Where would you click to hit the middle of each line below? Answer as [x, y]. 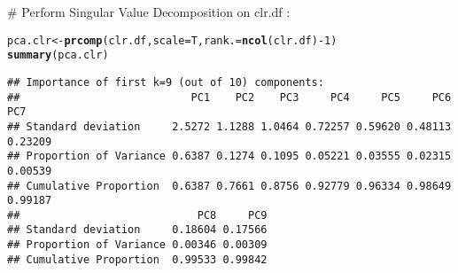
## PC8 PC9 [137, 215]
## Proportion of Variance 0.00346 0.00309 [137, 245]
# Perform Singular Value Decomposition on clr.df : [149, 12]
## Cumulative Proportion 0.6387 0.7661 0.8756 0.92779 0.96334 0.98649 [229, 186]
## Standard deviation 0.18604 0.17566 [137, 230]
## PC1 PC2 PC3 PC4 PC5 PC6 [229, 97]
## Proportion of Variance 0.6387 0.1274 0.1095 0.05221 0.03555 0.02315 [229, 156]
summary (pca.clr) [58, 55]
